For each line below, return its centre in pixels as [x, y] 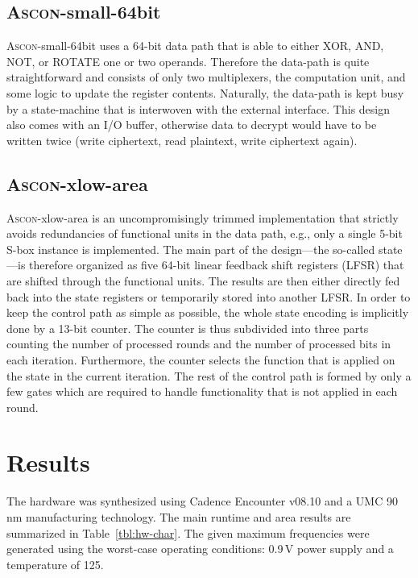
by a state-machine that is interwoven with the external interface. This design [198, 108]
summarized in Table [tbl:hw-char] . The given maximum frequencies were [188, 532]
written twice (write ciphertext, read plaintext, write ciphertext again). [182, 140]
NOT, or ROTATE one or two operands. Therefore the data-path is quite [188, 61]
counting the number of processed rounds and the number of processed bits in [199, 344]
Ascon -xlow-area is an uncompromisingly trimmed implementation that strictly [203, 217]
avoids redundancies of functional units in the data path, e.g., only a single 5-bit [205, 233]
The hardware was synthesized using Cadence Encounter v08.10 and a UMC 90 [202, 501]
